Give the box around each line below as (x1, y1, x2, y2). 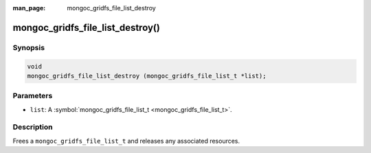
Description (12, 122, 53, 132)
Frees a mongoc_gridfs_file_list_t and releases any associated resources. (12, 137, 240, 145)
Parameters (12, 91, 53, 101)
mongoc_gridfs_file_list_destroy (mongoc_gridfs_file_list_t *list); (27, 72, 267, 80)
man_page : (12, 4, 46, 12)
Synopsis (12, 43, 45, 52)
